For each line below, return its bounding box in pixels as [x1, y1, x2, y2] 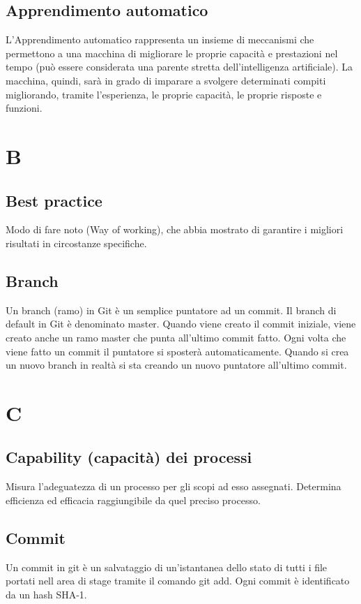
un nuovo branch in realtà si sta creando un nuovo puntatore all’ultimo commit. [6, 358, 347, 372]
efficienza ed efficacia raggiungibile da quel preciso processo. [6, 492, 261, 507]
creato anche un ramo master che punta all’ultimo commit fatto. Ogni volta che [6, 330, 346, 344]
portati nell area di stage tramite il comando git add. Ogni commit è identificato [6, 573, 350, 588]
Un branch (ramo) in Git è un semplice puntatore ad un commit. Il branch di [6, 302, 337, 317]
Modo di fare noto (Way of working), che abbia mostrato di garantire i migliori [6, 222, 344, 237]
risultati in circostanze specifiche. [6, 235, 147, 250]
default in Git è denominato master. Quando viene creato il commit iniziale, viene [6, 316, 356, 331]
